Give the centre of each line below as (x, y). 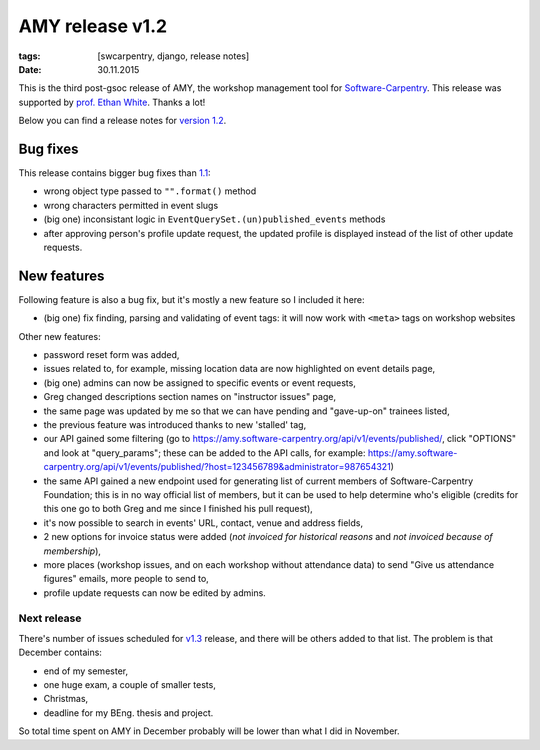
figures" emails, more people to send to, (126, 579)
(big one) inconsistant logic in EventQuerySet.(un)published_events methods (214, 219)
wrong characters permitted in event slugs (131, 205)
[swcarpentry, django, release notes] (173, 56)
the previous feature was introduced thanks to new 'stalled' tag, (175, 424)
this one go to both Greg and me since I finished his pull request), (178, 509)
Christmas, (66, 699)
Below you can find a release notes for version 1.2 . (122, 121)
